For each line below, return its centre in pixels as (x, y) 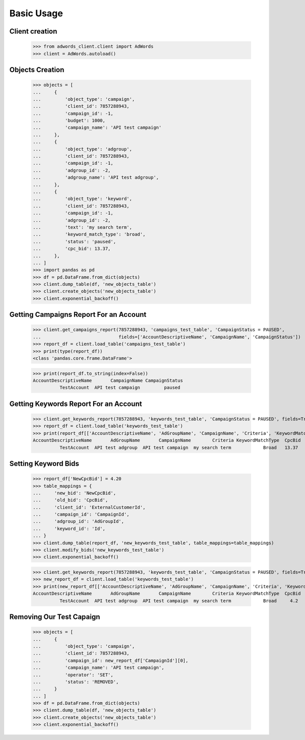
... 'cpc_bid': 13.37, (72, 249)
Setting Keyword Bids (44, 464)
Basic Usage (36, 13)
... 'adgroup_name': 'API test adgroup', (96, 177)
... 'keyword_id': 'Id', (69, 528)
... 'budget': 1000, (69, 121)
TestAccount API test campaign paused (120, 388)
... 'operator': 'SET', (73, 675)
